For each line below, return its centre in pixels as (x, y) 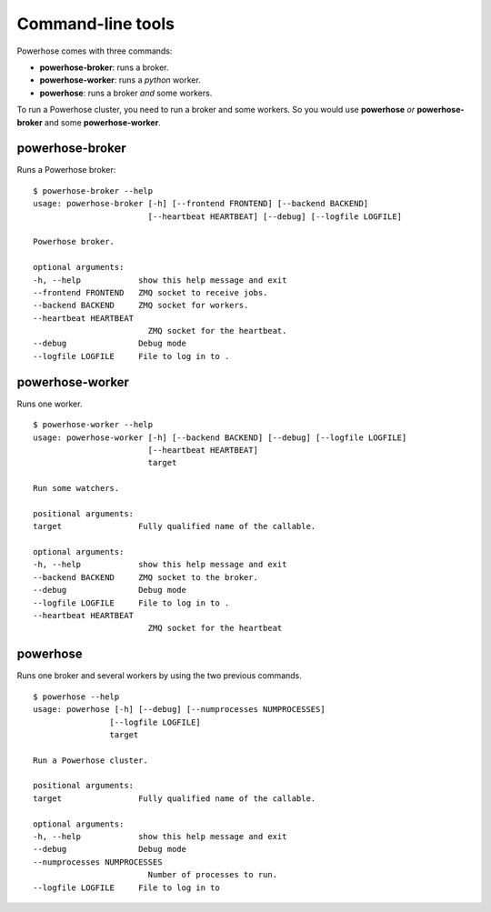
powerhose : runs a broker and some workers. (126, 93)
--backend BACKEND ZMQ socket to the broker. (146, 577)
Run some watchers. (76, 488)
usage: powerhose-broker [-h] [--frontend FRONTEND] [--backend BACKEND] (201, 204)
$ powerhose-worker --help (93, 425)
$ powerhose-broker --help (93, 190)
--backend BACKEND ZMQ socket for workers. (141, 306)
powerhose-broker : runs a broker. (104, 67)
